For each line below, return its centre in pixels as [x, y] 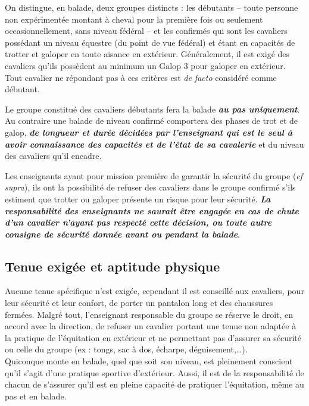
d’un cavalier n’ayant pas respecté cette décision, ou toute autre [138, 222]
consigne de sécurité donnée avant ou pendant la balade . [123, 234]
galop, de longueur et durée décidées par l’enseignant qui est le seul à [149, 132]
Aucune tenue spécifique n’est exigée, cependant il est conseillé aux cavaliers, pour [154, 291]
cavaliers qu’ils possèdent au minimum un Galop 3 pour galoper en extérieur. [145, 65]
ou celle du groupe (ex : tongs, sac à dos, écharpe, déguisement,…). [126, 349]
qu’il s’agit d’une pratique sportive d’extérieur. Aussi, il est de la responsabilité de [154, 372]
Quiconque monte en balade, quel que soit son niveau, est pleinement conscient [149, 361]
